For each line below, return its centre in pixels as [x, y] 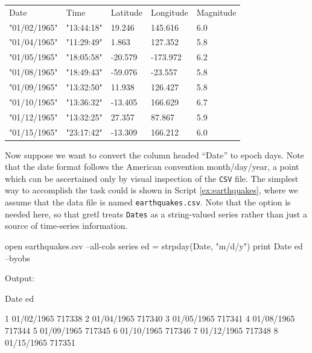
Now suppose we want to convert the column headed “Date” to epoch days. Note [154, 155]
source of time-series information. [66, 226]
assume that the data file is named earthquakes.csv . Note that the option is [148, 202]
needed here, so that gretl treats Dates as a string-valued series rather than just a [156, 214]
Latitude [127, 12]
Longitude [170, 12]
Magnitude [216, 12]
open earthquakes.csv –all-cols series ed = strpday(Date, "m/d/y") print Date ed [154, 245]
